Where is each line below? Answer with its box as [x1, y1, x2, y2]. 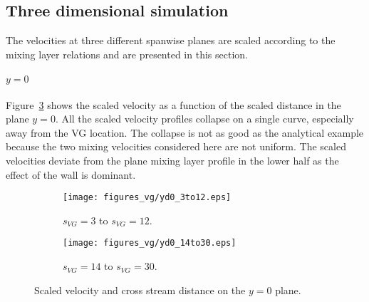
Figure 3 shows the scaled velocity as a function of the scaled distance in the [6, 97, 341, 112]
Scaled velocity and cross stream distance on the [34, 282, 246, 297]
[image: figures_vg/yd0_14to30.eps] [63, 238, 237, 249]
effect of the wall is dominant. [6, 167, 136, 182]
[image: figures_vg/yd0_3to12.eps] [63, 192, 232, 203]
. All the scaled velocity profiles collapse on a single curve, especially [55, 111, 354, 126]
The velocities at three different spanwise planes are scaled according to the [6, 33, 336, 48]
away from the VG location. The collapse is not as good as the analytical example [6, 125, 364, 140]
